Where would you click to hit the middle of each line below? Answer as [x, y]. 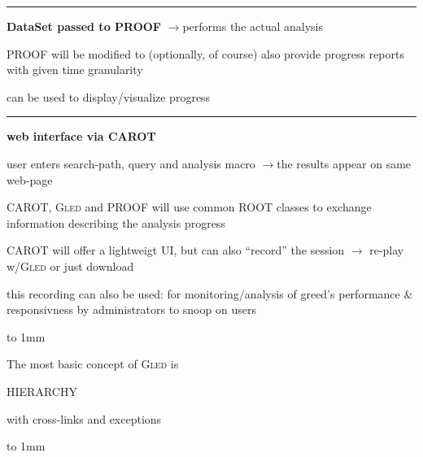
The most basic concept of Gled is [93, 364]
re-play [387, 250]
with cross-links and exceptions [84, 418]
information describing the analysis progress [116, 222]
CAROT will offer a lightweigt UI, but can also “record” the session [176, 250]
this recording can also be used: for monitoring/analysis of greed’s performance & [210, 293]
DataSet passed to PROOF [84, 26]
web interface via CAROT [81, 136]
